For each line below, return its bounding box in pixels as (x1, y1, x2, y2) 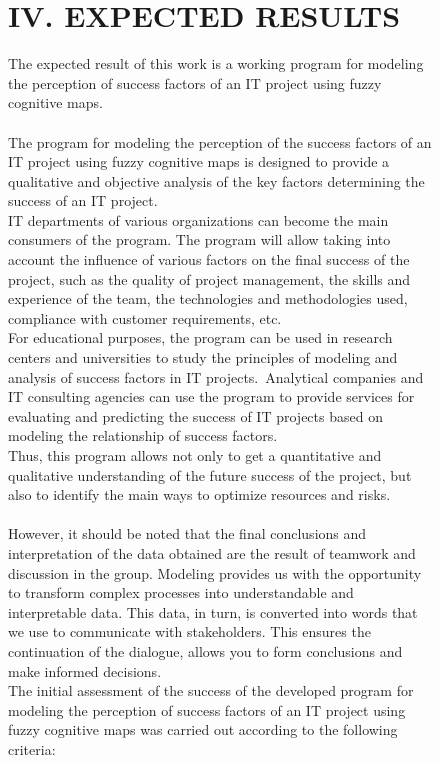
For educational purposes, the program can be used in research (8, 327, 393, 348)
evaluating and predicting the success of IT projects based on (8, 405, 383, 426)
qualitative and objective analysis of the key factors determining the (8, 170, 425, 191)
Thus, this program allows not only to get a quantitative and (8, 445, 382, 465)
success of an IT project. (8, 190, 158, 211)
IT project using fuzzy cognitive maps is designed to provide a (8, 151, 390, 172)
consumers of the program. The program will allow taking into (8, 229, 391, 250)
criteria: (8, 738, 56, 759)
